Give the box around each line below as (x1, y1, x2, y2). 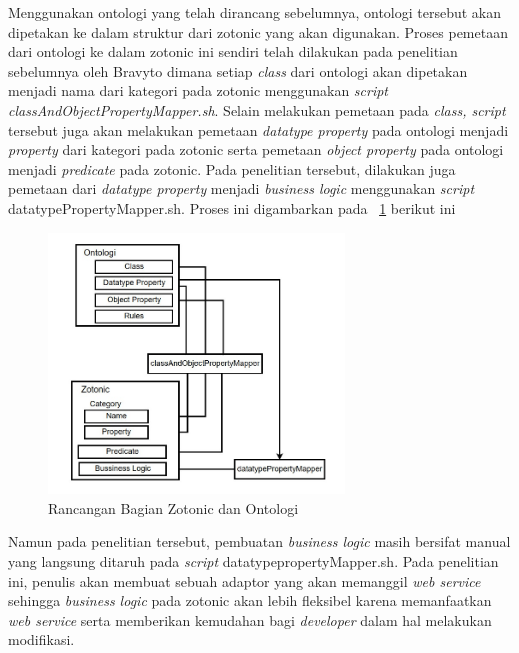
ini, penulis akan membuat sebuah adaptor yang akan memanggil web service (8, 570, 481, 591)
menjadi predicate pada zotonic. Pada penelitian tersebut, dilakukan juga (8, 158, 456, 179)
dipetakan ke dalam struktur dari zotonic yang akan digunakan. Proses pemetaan (8, 21, 508, 42)
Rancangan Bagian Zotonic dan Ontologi (48, 497, 299, 518)
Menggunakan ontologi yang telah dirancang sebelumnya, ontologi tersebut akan (8, 2, 502, 22)
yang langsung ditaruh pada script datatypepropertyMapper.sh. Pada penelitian (8, 550, 499, 571)
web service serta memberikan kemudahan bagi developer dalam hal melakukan (8, 609, 492, 630)
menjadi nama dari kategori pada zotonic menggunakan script (8, 80, 389, 101)
